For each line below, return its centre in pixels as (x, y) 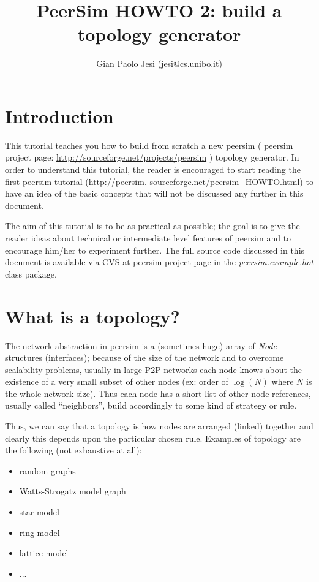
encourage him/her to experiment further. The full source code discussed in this (155, 250)
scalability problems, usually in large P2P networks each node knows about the (154, 369)
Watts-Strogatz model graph (73, 491)
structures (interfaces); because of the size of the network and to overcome (144, 357)
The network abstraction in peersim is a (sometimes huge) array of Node (141, 345)
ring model (39, 532)
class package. (31, 274)
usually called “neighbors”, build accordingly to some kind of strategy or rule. (151, 405)
